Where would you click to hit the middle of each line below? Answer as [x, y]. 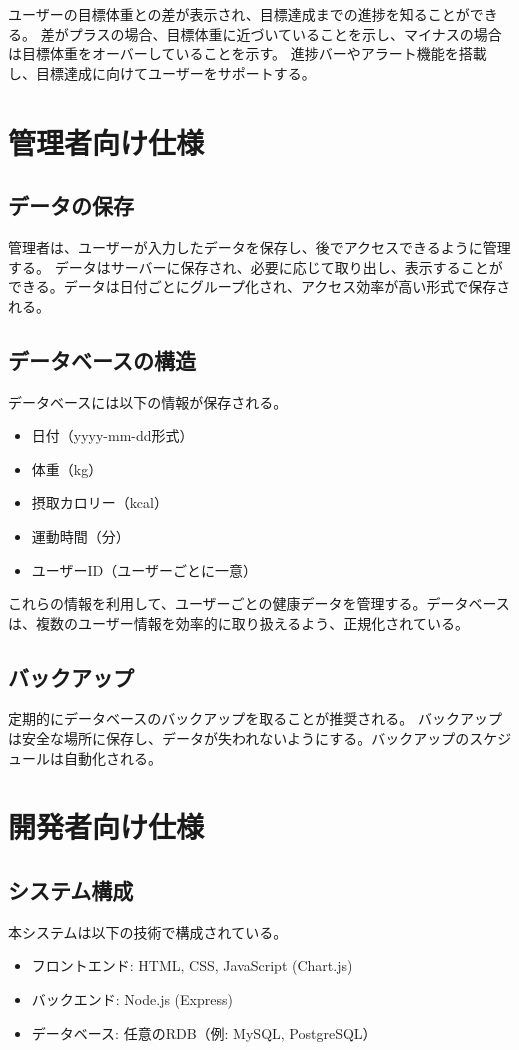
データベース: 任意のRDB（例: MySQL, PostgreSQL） [204, 1032]
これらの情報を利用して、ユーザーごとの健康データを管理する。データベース [259, 603]
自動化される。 [112, 757]
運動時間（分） [80, 535]
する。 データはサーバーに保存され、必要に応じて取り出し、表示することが [255, 266]
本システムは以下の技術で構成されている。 [148, 931]
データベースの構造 [102, 359]
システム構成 [71, 890]
